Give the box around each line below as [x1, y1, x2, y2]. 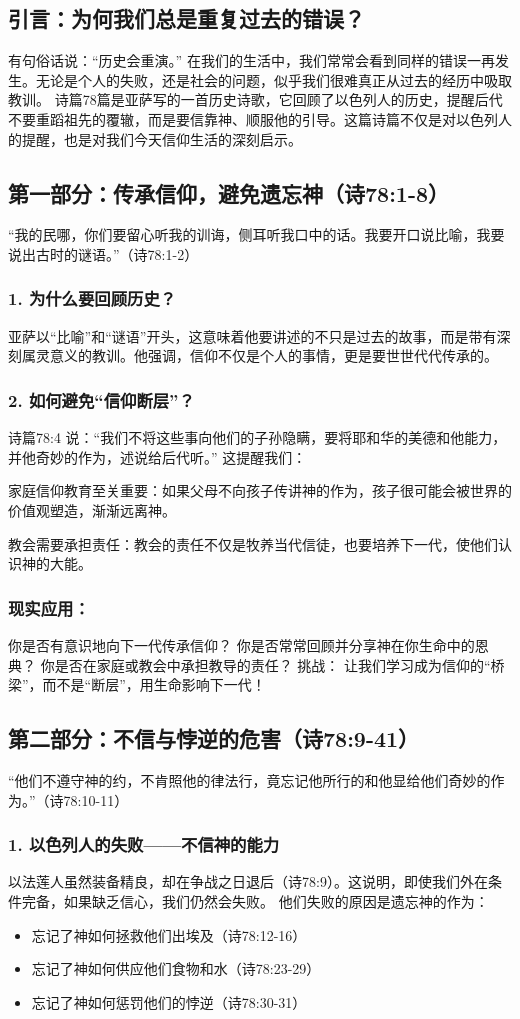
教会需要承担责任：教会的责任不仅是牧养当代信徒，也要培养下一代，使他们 [8, 533, 498, 554]
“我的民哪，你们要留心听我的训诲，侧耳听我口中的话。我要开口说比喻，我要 [8, 224, 505, 245]
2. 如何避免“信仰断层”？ [8, 387, 195, 412]
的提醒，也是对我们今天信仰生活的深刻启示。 [8, 128, 302, 149]
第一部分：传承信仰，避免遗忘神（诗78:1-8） [8, 177, 450, 208]
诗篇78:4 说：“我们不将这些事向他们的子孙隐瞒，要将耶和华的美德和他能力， [8, 427, 507, 448]
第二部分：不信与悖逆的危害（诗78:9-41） [8, 723, 420, 754]
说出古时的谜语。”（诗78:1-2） [8, 243, 199, 264]
